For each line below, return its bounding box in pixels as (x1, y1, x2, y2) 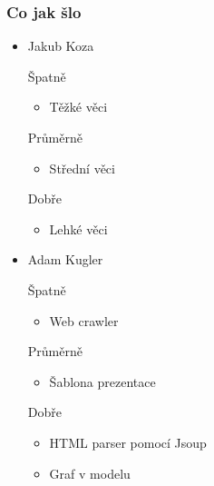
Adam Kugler (27, 250, 103, 269)
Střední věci (49, 158, 115, 177)
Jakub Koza (27, 36, 94, 55)
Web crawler (49, 311, 119, 330)
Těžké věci (49, 97, 108, 116)
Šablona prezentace (49, 372, 156, 391)
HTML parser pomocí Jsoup (49, 432, 207, 451)
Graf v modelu (49, 463, 131, 482)
